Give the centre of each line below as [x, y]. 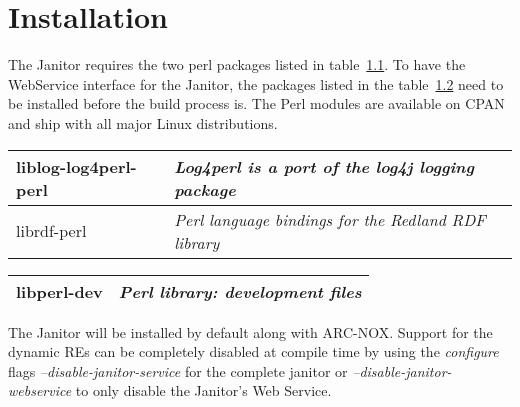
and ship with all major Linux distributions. [143, 122]
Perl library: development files [240, 291]
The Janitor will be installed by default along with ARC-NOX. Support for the [250, 331]
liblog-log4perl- [76, 166]
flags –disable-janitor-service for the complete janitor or [178, 370]
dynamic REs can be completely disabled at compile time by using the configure [253, 351]
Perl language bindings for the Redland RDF [330, 219]
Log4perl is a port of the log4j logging [324, 166]
